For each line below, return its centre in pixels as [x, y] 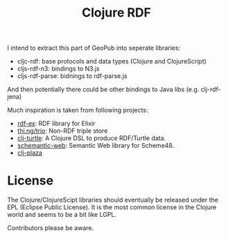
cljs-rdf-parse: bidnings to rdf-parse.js [72, 76]
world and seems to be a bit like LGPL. [62, 215]
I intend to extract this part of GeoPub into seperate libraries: [94, 48]
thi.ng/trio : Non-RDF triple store [62, 131]
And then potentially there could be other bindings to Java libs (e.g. [103, 89]
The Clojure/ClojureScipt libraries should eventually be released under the [113, 200]
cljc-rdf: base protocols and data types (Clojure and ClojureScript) [112, 61]
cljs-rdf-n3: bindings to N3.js [58, 69]
